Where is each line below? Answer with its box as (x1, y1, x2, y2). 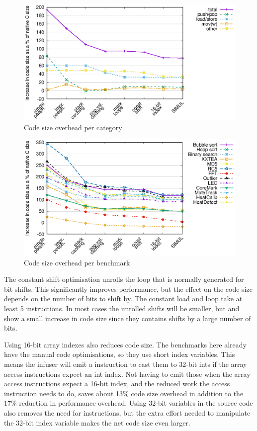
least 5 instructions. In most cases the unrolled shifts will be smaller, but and (4, 303, 240, 314)
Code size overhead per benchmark (24, 257, 130, 267)
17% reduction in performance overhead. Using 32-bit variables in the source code (4, 398, 253, 408)
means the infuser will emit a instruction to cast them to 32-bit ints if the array (4, 359, 247, 369)
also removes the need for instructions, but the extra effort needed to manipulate (4, 407, 251, 418)
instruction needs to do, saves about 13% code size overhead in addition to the (4, 388, 244, 398)
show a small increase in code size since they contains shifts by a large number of (4, 313, 251, 323)
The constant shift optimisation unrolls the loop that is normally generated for (4, 274, 244, 284)
